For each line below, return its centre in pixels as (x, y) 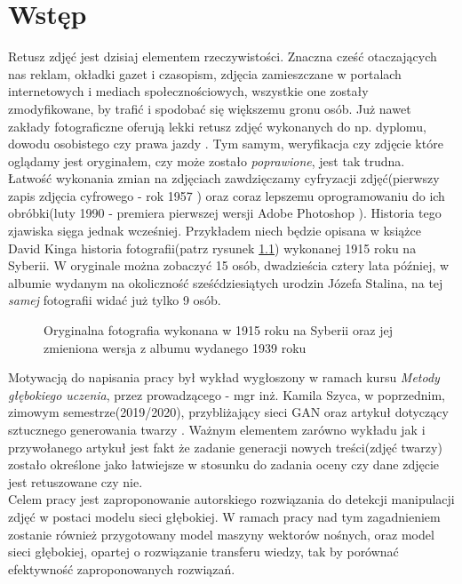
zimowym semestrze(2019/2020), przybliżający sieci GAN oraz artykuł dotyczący (228, 412)
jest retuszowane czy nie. (76, 481)
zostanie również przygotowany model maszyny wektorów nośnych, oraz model (221, 534)
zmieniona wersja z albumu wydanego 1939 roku (175, 347)
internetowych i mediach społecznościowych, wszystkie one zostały (188, 91)
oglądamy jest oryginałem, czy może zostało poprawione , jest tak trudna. (207, 160)
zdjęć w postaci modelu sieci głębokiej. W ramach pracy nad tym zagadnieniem (224, 516)
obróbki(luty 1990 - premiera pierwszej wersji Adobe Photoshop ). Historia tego (225, 213)
